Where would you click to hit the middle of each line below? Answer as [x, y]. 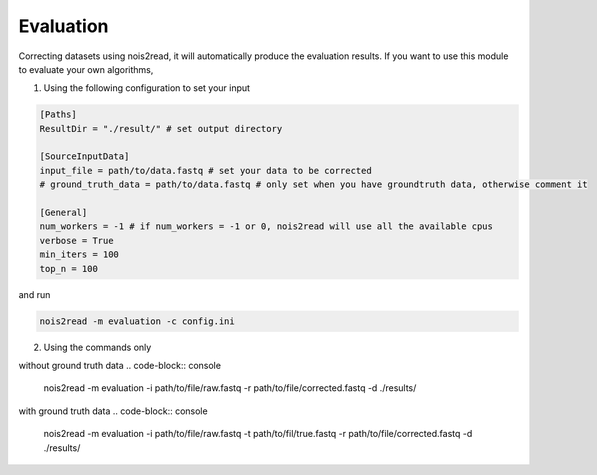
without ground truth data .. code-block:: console [120, 365]
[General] [63, 213]
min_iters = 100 [79, 254]
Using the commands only [97, 347]
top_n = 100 [69, 268]
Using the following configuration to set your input [146, 88]
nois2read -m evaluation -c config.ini [137, 321]
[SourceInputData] [84, 156]
